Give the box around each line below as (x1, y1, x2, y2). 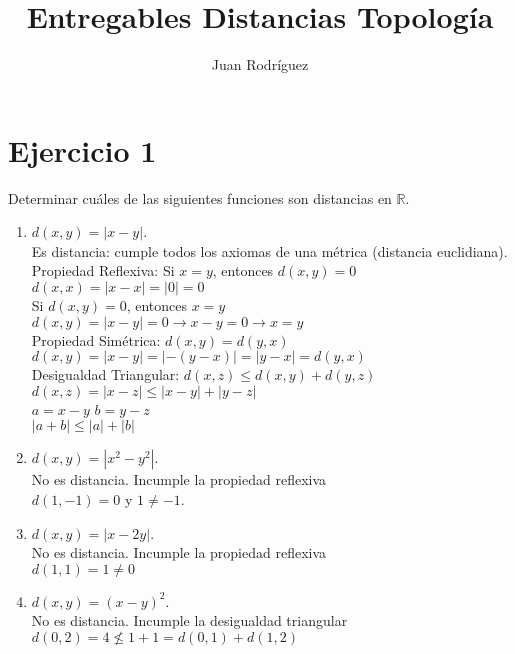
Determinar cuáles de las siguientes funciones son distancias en (8, 187, 392, 208)
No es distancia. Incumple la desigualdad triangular (31, 610, 348, 631)
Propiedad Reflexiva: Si (31, 260, 175, 281)
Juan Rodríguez (211, 54, 309, 75)
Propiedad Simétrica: (31, 329, 161, 350)
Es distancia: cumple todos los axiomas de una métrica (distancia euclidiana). (31, 240, 508, 261)
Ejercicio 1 (8, 129, 157, 170)
